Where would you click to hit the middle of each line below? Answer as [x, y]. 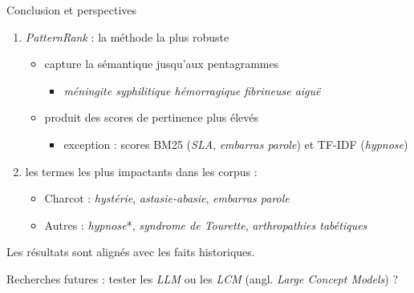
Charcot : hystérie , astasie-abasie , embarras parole [167, 198]
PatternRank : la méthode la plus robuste [127, 36]
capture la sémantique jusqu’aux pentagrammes [162, 64]
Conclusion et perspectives [72, 10]
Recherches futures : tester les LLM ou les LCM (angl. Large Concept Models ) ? [203, 278]
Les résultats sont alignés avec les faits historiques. [131, 252]
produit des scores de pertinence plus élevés [152, 117]
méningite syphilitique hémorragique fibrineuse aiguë [192, 90]
